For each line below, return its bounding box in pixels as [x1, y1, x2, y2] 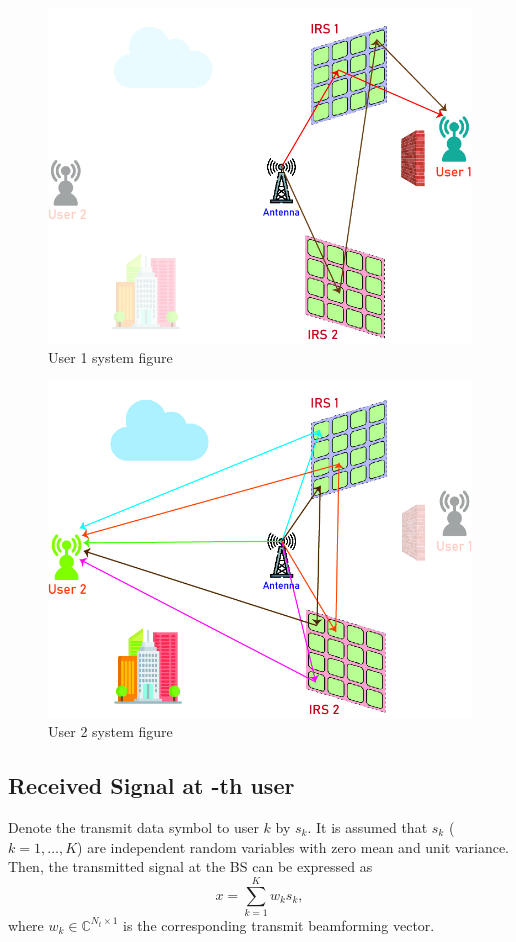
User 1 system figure [48, 346, 173, 367]
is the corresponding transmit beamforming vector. [123, 914, 435, 935]
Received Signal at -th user [8, 770, 295, 801]
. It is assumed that [307, 817, 428, 838]
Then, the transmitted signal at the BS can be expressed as [8, 856, 373, 877]
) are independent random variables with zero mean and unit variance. [77, 836, 509, 857]
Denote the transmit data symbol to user [8, 817, 259, 838]
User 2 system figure [48, 721, 173, 742]
